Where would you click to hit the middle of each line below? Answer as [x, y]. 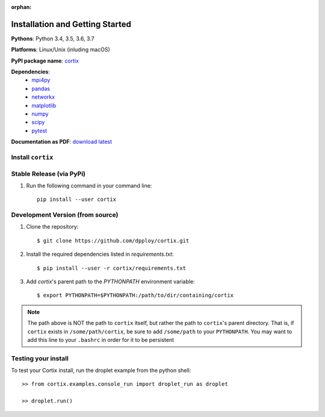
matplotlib [44, 105]
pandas [41, 88]
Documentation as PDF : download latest [62, 142]
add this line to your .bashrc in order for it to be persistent [101, 339]
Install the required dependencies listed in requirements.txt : [100, 254]
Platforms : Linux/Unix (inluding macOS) [61, 50]
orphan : [21, 7]
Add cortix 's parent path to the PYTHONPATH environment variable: [110, 282]
